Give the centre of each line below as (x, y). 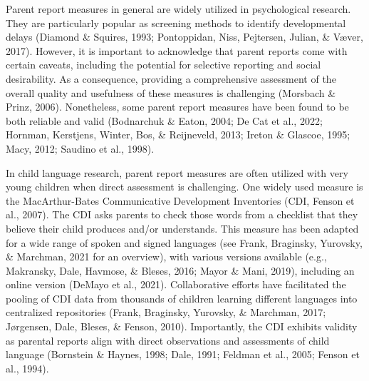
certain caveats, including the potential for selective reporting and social (163, 65)
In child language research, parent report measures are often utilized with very (177, 172)
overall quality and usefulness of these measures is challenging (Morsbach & (171, 92)
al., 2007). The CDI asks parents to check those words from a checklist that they (182, 214)
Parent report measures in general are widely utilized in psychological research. (178, 9)
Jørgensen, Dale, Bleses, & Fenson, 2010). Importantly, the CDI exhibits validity (182, 326)
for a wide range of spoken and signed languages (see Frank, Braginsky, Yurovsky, (184, 242)
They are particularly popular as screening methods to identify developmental (176, 22)
